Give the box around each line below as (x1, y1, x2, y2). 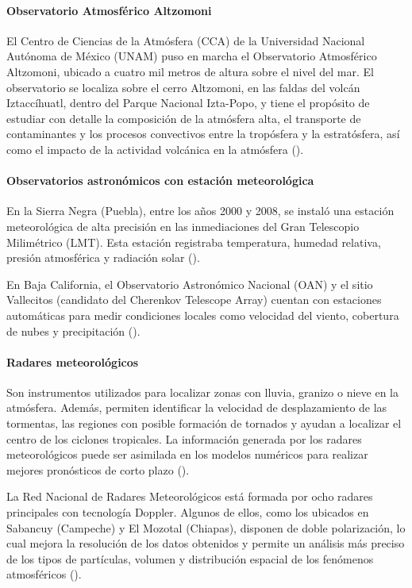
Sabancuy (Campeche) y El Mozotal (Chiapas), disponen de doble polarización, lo (6, 519, 406, 536)
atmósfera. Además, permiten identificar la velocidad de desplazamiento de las (6, 399, 387, 416)
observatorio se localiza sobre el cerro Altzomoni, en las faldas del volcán (6, 79, 360, 95)
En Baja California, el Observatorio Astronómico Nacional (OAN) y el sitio (6, 275, 373, 292)
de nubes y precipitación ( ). (6, 322, 141, 339)
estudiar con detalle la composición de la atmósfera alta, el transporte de (6, 110, 361, 126)
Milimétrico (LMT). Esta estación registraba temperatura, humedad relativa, (6, 233, 381, 250)
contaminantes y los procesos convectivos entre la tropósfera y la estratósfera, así (6, 125, 400, 142)
